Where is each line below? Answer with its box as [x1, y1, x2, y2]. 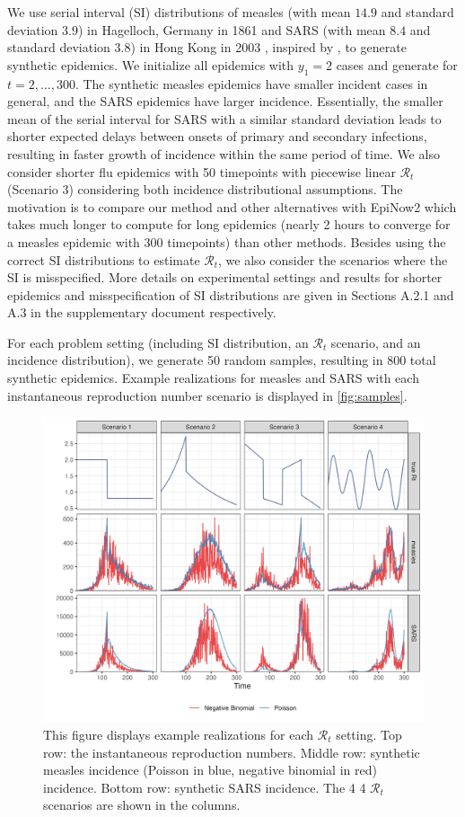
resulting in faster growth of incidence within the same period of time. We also [7, 144, 440, 163]
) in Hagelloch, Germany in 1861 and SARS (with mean [77, 20, 386, 39]
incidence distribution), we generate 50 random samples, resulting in [7, 351, 383, 369]
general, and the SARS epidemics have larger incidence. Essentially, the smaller [7, 92, 443, 111]
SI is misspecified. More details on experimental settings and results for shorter [7, 268, 443, 287]
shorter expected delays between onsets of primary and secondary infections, [7, 127, 427, 146]
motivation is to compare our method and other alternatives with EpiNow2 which [7, 197, 457, 216]
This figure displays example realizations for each [43, 724, 314, 743]
